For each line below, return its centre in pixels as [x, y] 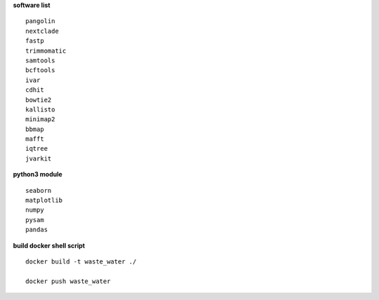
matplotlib [44, 200]
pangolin [40, 21]
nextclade [42, 31]
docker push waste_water [68, 281]
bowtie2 [39, 100]
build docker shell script [49, 245]
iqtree [37, 149]
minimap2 [40, 120]
